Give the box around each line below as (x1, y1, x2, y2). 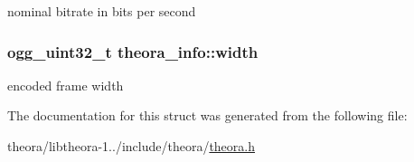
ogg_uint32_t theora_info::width (7, 40, 259, 62)
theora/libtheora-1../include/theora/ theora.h (7, 137, 256, 155)
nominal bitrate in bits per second (7, 2, 196, 20)
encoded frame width (7, 75, 124, 94)
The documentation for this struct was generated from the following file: (7, 106, 408, 125)
